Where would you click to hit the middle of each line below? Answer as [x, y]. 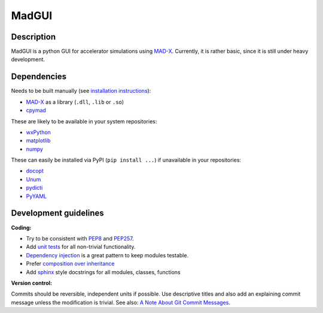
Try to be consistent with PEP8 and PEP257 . [80, 238]
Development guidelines [57, 213]
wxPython [38, 132]
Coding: [21, 227]
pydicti [34, 188]
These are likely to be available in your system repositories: [84, 121]
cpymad [36, 110]
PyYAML [36, 196]
